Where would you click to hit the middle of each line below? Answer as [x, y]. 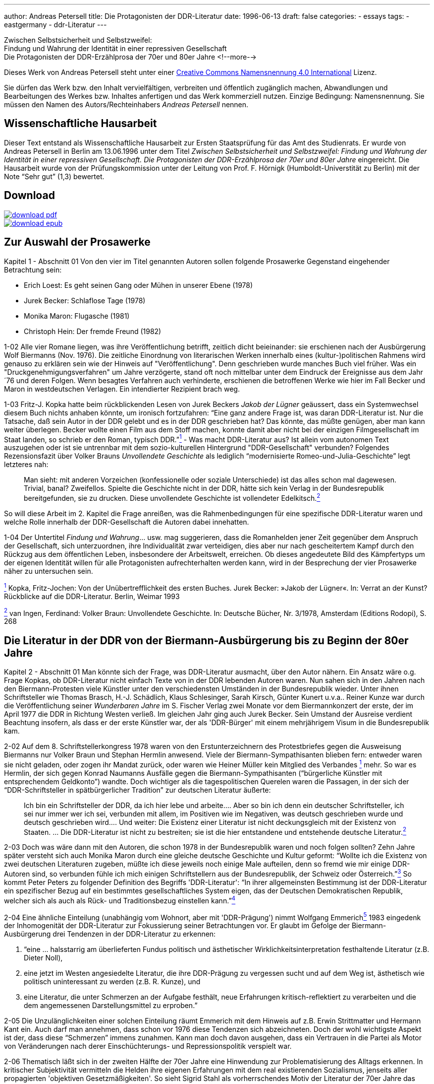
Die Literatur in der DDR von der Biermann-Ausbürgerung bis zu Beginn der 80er [206, 640]
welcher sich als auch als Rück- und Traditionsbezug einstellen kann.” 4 [120, 900]
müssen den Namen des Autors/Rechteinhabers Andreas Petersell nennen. [126, 104]
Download [29, 196]
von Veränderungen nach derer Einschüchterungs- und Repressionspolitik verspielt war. [148, 1046]
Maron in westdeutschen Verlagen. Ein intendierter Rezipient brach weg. [122, 389]
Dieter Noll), [43, 958]
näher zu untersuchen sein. [49, 571]
